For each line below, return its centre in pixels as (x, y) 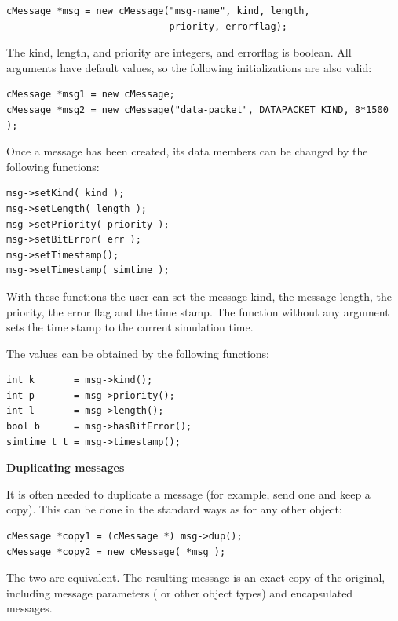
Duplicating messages (66, 468)
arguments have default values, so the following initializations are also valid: (189, 67)
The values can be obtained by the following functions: (138, 353)
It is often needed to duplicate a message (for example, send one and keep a (188, 493)
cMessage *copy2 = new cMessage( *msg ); (116, 552)
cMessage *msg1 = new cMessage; (91, 95)
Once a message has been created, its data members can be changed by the (187, 151)
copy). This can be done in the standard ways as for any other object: (174, 509)
